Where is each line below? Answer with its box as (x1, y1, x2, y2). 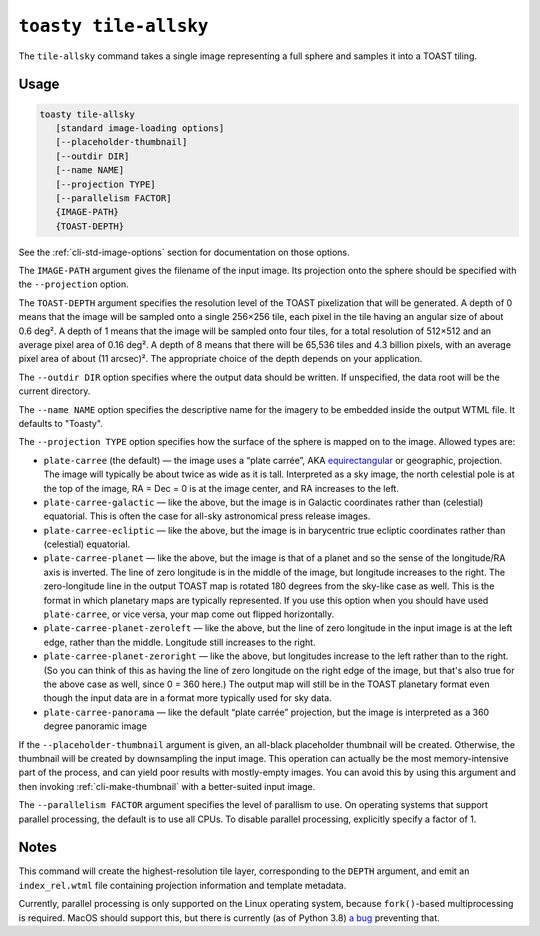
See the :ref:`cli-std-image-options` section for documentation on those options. (18, 246, 350, 258)
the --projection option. (18, 278, 129, 290)
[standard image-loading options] (55, 122, 225, 134)
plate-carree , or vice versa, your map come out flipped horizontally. (43, 608, 335, 620)
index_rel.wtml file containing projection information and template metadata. (18, 879, 347, 891)
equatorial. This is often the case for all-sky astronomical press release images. (43, 510, 371, 522)
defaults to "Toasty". (18, 417, 104, 429)
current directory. (18, 385, 91, 397)
